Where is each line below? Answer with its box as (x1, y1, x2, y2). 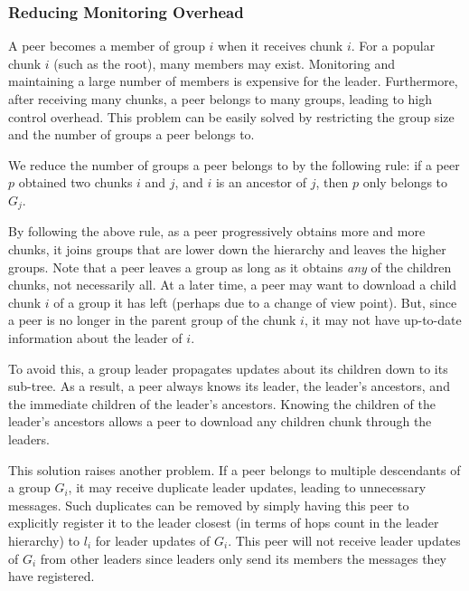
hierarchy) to (8, 530, 80, 549)
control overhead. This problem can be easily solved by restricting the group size (8, 107, 455, 126)
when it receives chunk (218, 36, 343, 55)
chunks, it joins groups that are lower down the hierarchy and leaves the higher (8, 240, 446, 259)
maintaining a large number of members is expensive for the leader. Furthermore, (8, 71, 458, 91)
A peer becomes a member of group (8, 36, 205, 55)
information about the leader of (8, 328, 183, 347)
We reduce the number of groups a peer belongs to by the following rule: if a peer (8, 155, 460, 174)
